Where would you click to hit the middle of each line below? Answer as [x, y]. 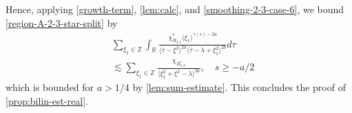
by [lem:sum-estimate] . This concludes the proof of [239, 87]
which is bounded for [50, 87]
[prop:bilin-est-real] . [47, 100]
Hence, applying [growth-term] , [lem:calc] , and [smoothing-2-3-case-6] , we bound [175, 9]
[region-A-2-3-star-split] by [62, 22]
